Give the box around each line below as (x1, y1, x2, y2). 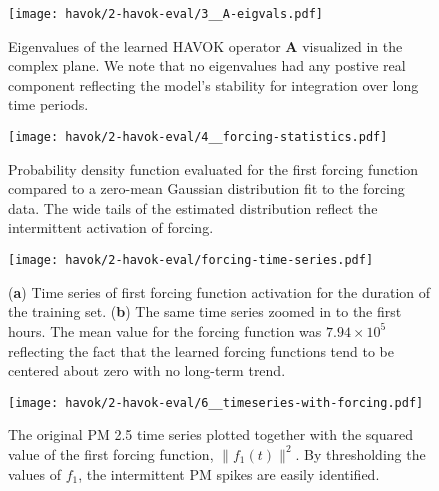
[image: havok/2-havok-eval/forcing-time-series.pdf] (8, 253, 374, 268)
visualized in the (302, 35, 403, 56)
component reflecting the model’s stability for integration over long (8, 74, 419, 95)
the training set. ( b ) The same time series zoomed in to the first (8, 301, 402, 322)
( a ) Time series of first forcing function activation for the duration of (8, 281, 431, 302)
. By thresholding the (295, 443, 426, 464)
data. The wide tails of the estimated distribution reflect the (8, 197, 378, 218)
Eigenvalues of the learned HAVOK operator (8, 35, 281, 56)
